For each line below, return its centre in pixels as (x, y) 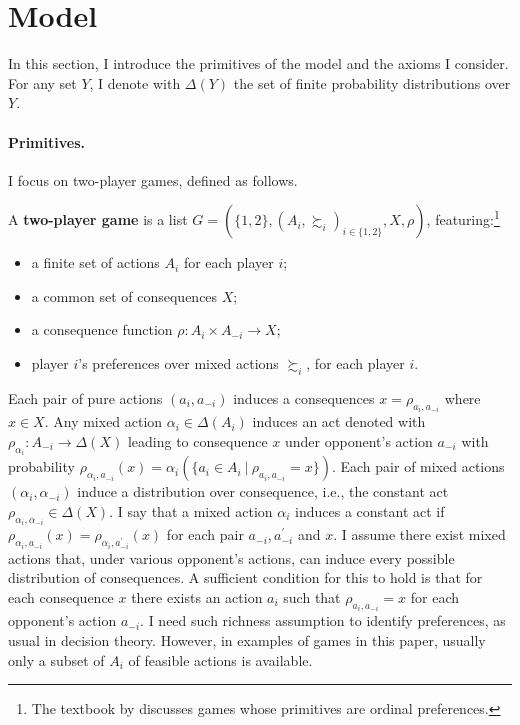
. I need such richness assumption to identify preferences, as (323, 620)
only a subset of (56, 659)
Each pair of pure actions (85, 397)
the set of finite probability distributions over (372, 82)
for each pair (205, 534)
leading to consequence (197, 440)
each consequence (61, 597)
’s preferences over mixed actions (178, 363)
